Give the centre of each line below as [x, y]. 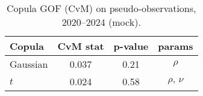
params [176, 46]
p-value [131, 46]
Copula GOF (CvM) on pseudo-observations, [101, 8]
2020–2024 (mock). [101, 22]
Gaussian [29, 64]
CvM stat [81, 46]
